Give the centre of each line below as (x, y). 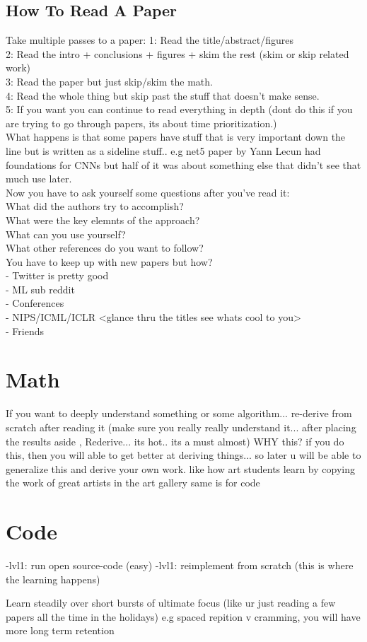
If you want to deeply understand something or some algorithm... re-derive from (179, 413)
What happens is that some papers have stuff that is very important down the (176, 137)
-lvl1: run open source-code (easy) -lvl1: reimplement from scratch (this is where (180, 565)
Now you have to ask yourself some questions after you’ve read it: (148, 192)
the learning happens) (53, 579)
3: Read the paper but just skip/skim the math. (109, 81)
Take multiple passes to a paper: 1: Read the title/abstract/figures (150, 40)
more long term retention (60, 630)
